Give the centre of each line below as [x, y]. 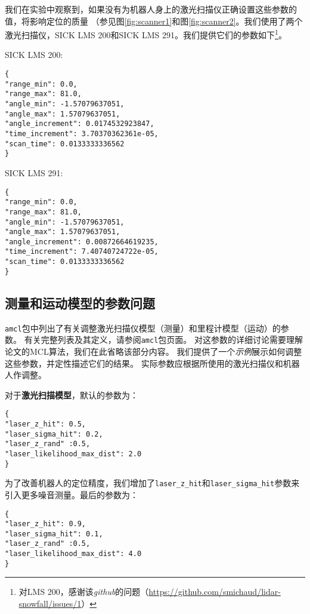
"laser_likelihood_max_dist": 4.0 [73, 554]
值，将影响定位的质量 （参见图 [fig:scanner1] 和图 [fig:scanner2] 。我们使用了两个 [154, 21]
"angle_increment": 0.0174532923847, [80, 124]
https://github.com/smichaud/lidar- [215, 592]
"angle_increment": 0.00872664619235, [82, 242]
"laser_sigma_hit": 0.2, [54, 434]
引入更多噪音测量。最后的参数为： [72, 494]
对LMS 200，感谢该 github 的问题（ [84, 592]
